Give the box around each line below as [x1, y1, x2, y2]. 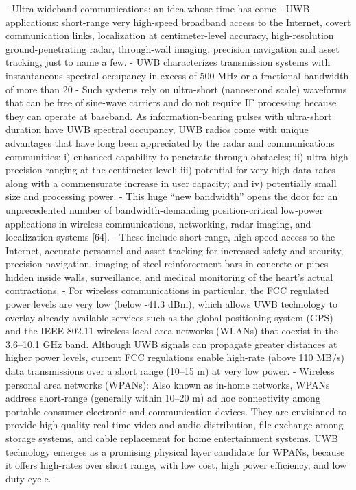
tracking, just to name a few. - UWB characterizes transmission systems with [5, 55, 331, 69]
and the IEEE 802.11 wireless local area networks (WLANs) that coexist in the [5, 323, 339, 338]
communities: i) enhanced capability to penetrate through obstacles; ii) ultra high [5, 149, 348, 163]
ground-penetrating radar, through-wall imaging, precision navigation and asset [5, 41, 340, 56]
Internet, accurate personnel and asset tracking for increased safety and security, [5, 243, 344, 257]
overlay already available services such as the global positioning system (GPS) [5, 310, 333, 324]
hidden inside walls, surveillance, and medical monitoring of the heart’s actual [5, 269, 333, 284]
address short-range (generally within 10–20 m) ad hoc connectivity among [5, 391, 320, 405]
